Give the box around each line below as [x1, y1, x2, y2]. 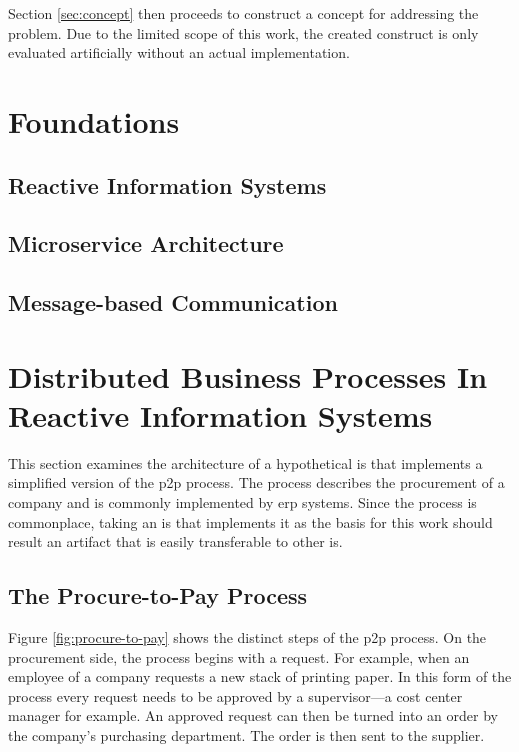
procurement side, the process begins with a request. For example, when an [8, 646, 470, 667]
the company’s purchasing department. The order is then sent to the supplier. [8, 724, 485, 745]
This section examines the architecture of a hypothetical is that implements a [8, 452, 483, 473]
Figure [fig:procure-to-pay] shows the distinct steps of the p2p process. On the [8, 626, 487, 647]
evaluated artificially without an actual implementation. [8, 42, 350, 63]
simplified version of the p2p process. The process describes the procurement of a [8, 472, 505, 493]
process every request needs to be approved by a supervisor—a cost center [8, 685, 463, 706]
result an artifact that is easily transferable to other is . [8, 531, 343, 552]
